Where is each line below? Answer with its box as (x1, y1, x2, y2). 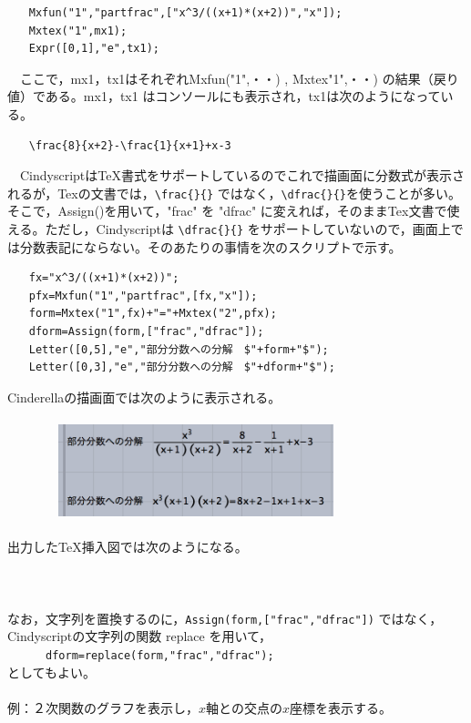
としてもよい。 (7, 662, 96, 681)
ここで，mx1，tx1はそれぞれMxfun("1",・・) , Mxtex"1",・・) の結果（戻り (19, 68, 459, 87)
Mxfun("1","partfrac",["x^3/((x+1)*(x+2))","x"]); (28, 6, 343, 19)
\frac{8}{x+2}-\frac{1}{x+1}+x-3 (28, 138, 231, 152)
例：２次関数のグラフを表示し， (7, 698, 199, 717)
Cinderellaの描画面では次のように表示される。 (7, 387, 282, 406)
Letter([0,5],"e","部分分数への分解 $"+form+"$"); (28, 342, 329, 356)
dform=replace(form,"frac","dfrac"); (46, 648, 274, 662)
